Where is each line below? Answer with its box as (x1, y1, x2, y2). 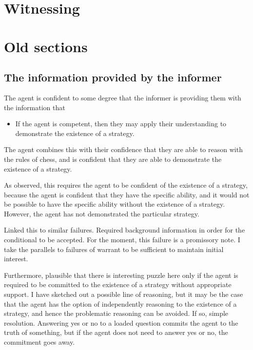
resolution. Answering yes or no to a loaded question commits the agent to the (4, 317, 238, 328)
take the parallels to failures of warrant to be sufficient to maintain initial (4, 244, 224, 254)
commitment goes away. (4, 337, 75, 347)
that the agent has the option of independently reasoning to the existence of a (4, 298, 237, 309)
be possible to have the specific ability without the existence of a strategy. (4, 199, 225, 209)
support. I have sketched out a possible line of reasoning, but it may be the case (4, 289, 243, 299)
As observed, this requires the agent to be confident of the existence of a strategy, (4, 180, 248, 190)
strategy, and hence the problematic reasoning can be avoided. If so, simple (4, 308, 229, 318)
